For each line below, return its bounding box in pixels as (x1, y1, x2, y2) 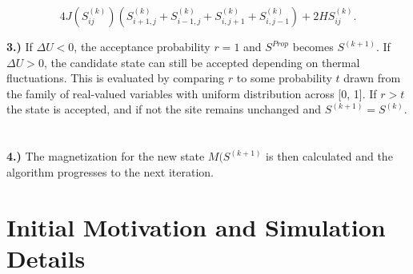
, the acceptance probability (74, 38, 211, 54)
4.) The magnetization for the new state (6, 148, 205, 165)
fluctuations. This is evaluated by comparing (6, 69, 225, 86)
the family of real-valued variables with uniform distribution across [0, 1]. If (6, 85, 377, 101)
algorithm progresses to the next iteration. (6, 163, 214, 180)
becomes (292, 38, 334, 54)
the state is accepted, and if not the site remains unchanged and (6, 101, 322, 117)
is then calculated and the (266, 148, 393, 165)
